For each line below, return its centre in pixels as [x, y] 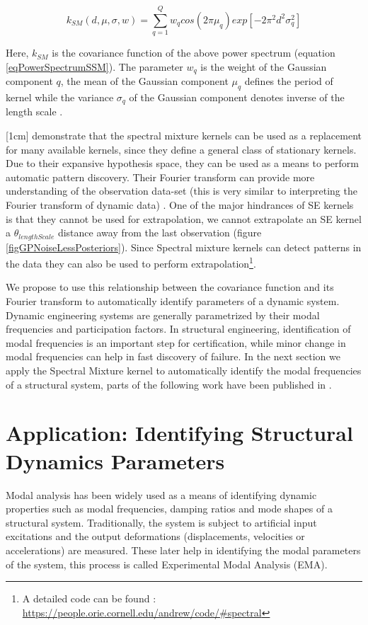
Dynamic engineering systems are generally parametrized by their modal [163, 315]
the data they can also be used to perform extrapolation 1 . [131, 262]
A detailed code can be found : [89, 598]
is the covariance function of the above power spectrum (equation [194, 53]
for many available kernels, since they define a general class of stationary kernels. [181, 149]
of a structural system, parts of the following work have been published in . [169, 384]
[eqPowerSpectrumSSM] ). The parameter [94, 66]
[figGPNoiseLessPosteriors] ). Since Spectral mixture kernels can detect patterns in [184, 247]
